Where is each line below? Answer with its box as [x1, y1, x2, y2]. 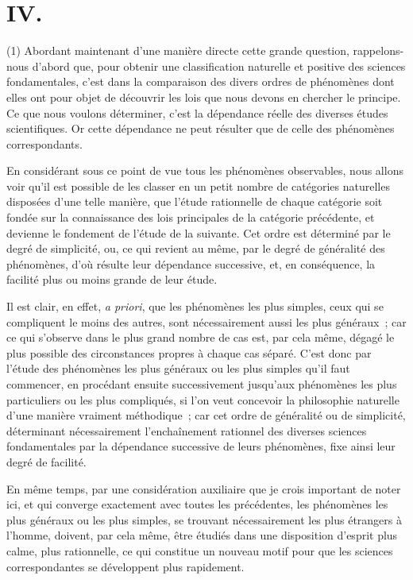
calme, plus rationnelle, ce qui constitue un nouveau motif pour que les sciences [6, 542, 393, 559]
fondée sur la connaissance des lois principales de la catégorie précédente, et [6, 209, 375, 226]
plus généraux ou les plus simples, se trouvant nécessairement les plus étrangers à [6, 511, 402, 528]
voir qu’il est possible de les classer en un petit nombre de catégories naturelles [6, 177, 390, 194]
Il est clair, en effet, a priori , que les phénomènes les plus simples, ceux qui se [6, 298, 384, 315]
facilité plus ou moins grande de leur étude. [6, 271, 218, 288]
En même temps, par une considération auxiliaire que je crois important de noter [6, 480, 401, 497]
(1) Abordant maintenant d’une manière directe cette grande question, [6, 42, 349, 59]
